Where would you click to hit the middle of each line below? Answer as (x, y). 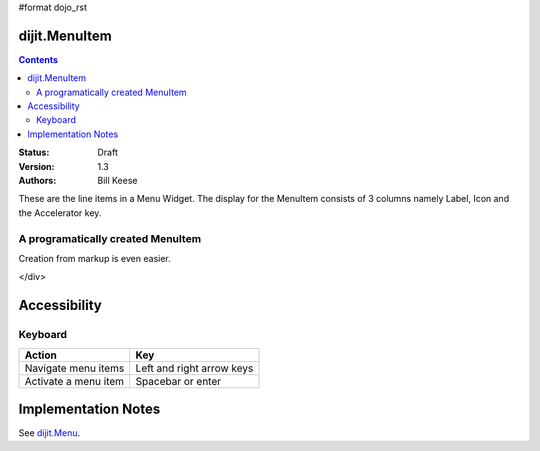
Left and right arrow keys (194, 368)
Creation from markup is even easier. (95, 258)
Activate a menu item (74, 381)
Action (40, 355)
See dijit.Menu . (49, 433)
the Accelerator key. (60, 212)
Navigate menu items (74, 368)
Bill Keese (117, 181)
